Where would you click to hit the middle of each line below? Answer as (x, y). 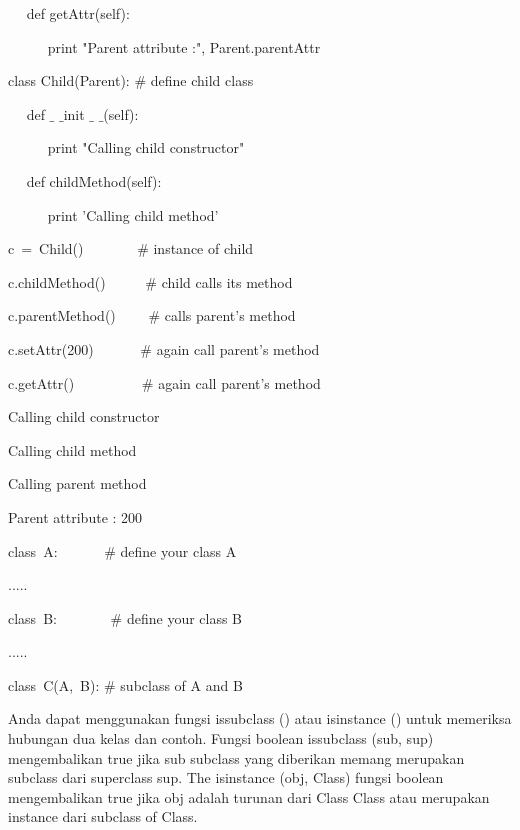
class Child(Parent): (69, 80)
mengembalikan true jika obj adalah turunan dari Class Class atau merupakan (249, 796)
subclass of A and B (181, 684)
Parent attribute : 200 (75, 516)
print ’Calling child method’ (133, 214)
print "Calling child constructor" (146, 147)
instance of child (203, 248)
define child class (202, 80)
